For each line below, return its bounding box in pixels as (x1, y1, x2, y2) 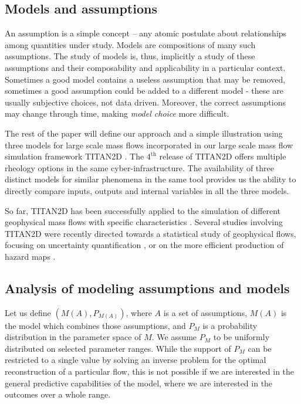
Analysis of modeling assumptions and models (5, 279, 290, 297)
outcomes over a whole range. (5, 388, 111, 400)
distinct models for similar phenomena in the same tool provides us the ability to (5, 173, 296, 185)
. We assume (151, 331, 197, 343)
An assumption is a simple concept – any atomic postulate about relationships (5, 27, 287, 39)
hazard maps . (5, 250, 56, 262)
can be (248, 342, 272, 354)
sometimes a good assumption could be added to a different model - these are (5, 84, 283, 97)
